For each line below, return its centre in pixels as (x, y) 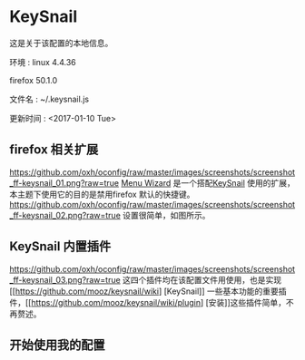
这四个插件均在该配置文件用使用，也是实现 (202, 279)
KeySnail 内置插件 (60, 247)
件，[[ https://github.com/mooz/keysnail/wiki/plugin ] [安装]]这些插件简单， (148, 302)
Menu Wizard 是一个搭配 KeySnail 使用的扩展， (208, 182)
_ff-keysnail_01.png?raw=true (64, 182)
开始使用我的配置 (57, 345)
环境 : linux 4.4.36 (43, 62)
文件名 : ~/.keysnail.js (49, 99)
